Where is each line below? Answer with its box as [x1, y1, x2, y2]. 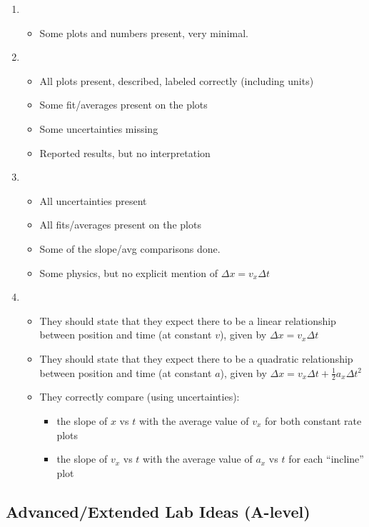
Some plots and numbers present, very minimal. [39, 25, 248, 40]
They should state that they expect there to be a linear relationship [39, 313, 336, 328]
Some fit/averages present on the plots [39, 97, 208, 112]
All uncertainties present [39, 193, 147, 208]
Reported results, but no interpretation [39, 145, 211, 160]
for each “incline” [288, 451, 364, 466]
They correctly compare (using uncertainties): [39, 389, 240, 404]
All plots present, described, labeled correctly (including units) [39, 73, 314, 88]
